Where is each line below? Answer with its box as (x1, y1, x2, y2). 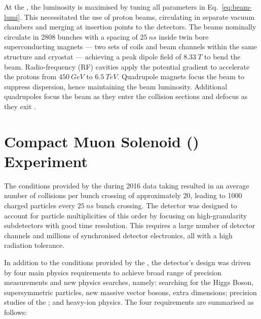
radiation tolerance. (4, 240, 65, 250)
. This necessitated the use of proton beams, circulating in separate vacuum (20, 11, 255, 22)
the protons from (4, 71, 57, 82)
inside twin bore (159, 31, 209, 42)
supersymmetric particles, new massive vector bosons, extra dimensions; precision (4, 286, 257, 297)
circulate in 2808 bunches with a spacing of (4, 31, 138, 42)
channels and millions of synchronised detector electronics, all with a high (4, 230, 233, 240)
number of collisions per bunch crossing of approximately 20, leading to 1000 (4, 190, 242, 201)
